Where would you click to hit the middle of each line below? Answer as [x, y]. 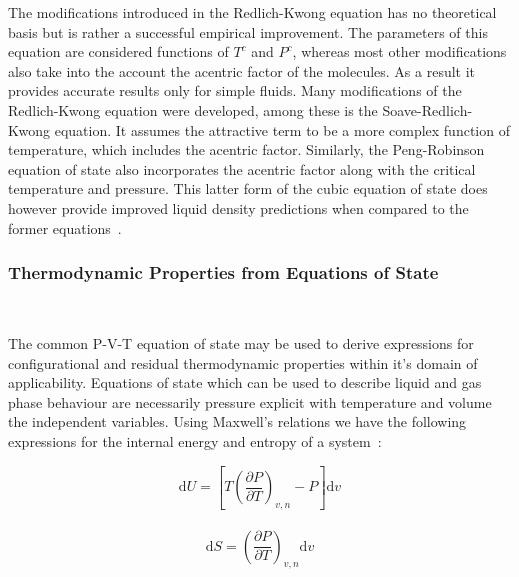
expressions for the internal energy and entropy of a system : [195, 440]
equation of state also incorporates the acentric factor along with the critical [242, 168]
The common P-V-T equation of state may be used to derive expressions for [241, 342]
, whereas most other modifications [399, 51]
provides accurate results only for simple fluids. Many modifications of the [235, 90]
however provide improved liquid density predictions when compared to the [238, 207]
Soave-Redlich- [427, 109]
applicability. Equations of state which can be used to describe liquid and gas [245, 382]
